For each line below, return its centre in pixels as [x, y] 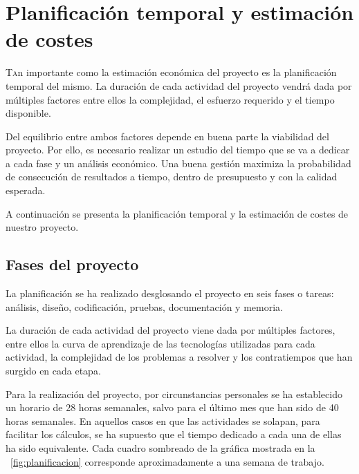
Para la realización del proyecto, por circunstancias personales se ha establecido [174, 394]
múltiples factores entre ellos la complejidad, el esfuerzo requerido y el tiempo [170, 99]
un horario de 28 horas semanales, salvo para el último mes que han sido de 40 [172, 407]
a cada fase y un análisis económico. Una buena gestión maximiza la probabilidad [178, 163]
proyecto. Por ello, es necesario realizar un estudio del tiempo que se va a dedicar [178, 150]
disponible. [28, 113]
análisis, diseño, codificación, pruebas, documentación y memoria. [144, 306]
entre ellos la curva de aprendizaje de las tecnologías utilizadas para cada [160, 343]
